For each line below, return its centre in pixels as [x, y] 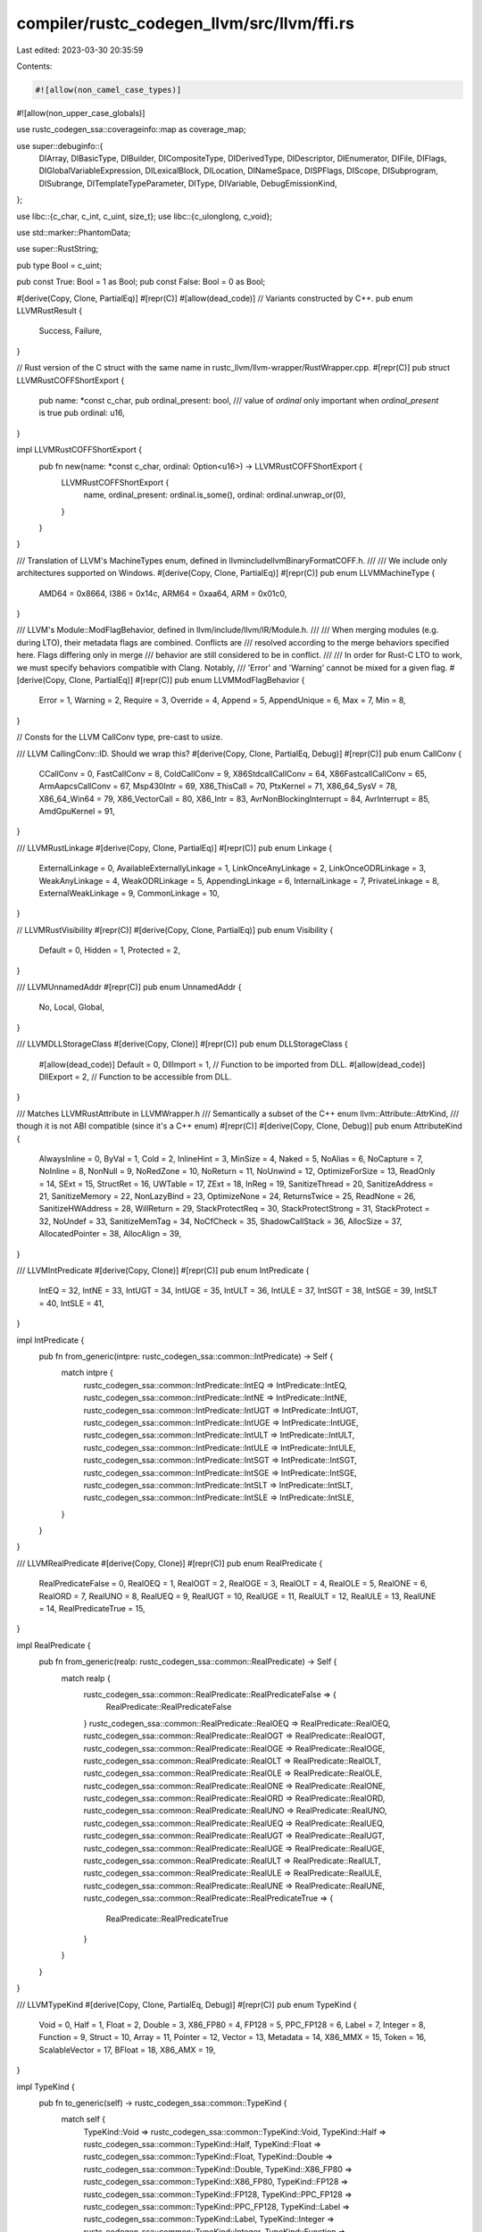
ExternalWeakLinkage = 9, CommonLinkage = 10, [129, 894]
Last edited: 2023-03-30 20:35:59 [80, 50]
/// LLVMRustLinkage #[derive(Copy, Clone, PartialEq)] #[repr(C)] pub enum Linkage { [175, 847]
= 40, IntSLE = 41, [71, 1303]
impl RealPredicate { [54, 1645]
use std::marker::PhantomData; [74, 233]
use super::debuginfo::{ [60, 146]
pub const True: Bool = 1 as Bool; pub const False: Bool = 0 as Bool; [141, 282]
